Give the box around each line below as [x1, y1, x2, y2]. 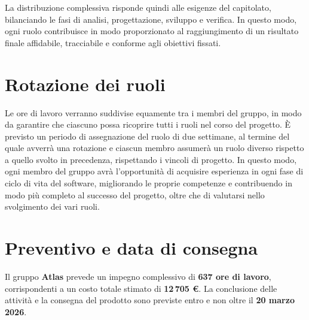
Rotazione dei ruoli [5, 71, 166, 96]
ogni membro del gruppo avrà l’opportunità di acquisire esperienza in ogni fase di [5, 165, 304, 177]
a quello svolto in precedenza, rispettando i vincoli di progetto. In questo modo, [5, 153, 297, 165]
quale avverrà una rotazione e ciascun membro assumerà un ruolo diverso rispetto [5, 141, 304, 154]
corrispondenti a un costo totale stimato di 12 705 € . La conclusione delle [5, 282, 277, 294]
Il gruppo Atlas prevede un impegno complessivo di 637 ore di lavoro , [5, 270, 271, 282]
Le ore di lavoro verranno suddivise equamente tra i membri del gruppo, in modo [5, 106, 302, 119]
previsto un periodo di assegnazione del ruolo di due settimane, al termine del [5, 129, 290, 142]
